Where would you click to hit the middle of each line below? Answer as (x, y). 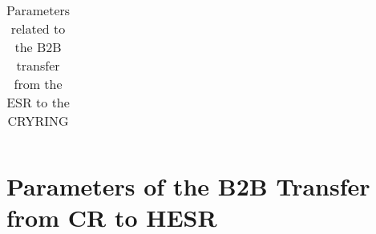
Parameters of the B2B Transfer (188, 186)
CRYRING (38, 121)
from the (38, 84)
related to (38, 28)
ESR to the (38, 102)
